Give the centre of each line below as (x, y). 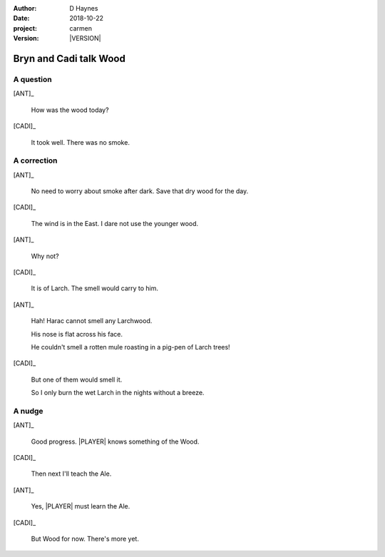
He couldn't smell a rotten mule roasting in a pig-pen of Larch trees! (131, 347)
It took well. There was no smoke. (80, 142)
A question (33, 79)
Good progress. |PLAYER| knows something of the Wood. (115, 441)
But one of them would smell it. (77, 379)
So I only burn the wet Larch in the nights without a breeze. (118, 393)
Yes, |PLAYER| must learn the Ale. (81, 506)
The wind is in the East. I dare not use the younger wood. (115, 223)
